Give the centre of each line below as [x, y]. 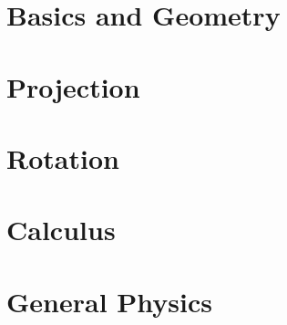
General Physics [109, 301]
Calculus [61, 230]
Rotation [63, 157]
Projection [73, 86]
